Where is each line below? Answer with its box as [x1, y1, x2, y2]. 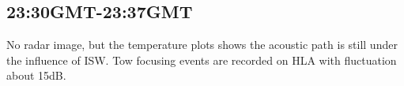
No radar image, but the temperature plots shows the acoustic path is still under [6, 36, 398, 53]
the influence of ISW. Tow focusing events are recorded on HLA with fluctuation [6, 51, 397, 68]
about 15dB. [6, 67, 66, 84]
